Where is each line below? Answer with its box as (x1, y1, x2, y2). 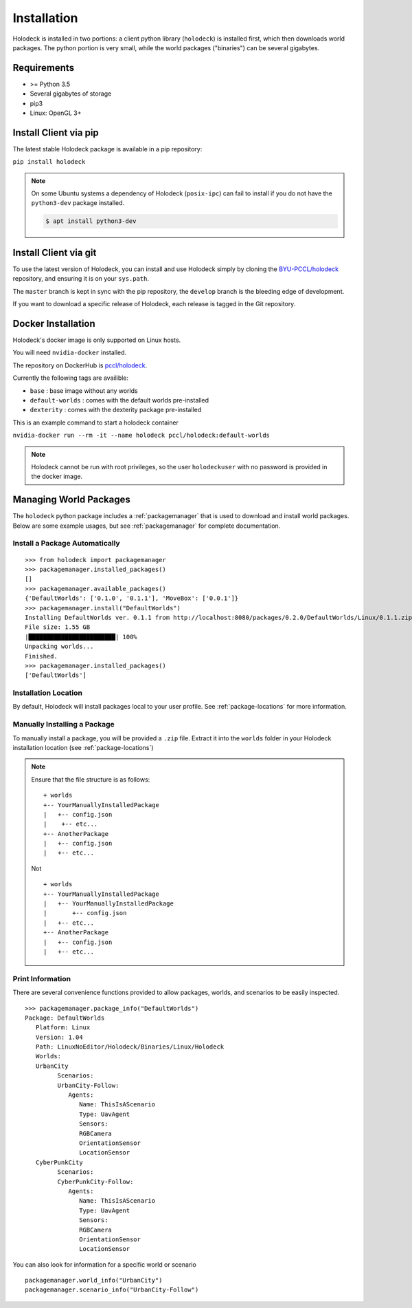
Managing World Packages (12, 494, 130, 506)
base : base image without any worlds (30, 386, 138, 395)
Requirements (12, 62, 75, 74)
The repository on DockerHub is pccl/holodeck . (12, 361, 148, 369)
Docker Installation (12, 317, 95, 330)
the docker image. (31, 472, 82, 481)
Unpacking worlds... (25, 643, 94, 650)
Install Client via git (12, 246, 97, 258)
